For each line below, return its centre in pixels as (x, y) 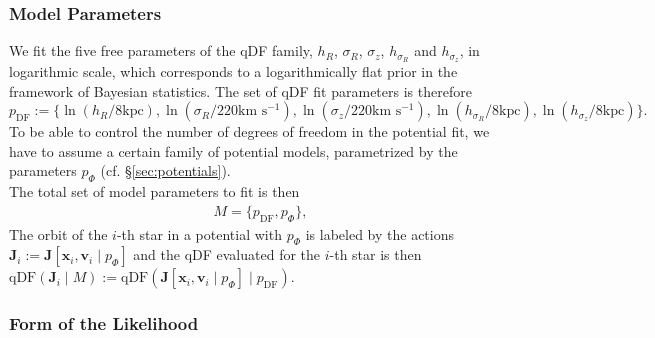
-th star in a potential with (199, 233)
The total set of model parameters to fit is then (154, 191)
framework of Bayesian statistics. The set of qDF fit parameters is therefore (240, 90)
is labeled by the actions (379, 233)
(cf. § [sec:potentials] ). (165, 170)
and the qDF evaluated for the (227, 254)
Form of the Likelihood (104, 323)
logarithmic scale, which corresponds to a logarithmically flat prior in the (233, 71)
